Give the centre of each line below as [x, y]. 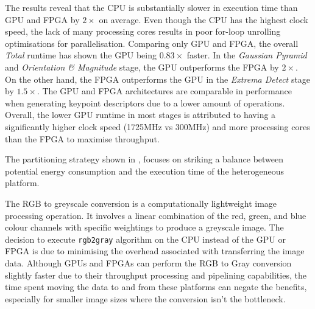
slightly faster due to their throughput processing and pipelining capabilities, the [156, 275]
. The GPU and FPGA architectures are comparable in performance [164, 91]
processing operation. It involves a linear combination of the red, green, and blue [156, 215]
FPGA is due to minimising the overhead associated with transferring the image [155, 251]
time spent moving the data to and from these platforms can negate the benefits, [156, 287]
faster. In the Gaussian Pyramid [247, 55]
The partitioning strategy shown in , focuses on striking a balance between [144, 159]
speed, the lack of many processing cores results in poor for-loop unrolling [143, 31]
